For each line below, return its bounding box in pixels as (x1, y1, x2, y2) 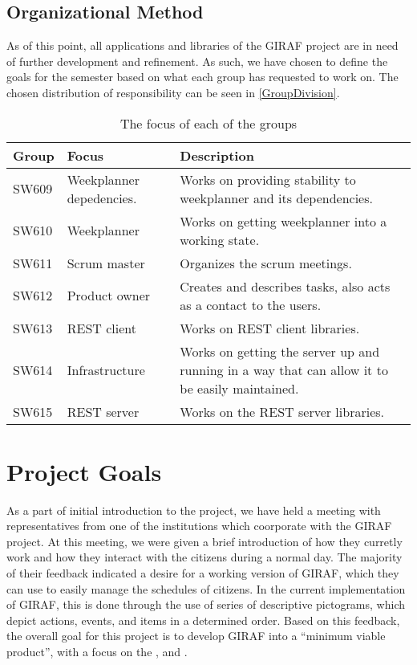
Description (180, 145, 254, 165)
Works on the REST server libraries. (180, 402, 385, 421)
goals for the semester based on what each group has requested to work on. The (6, 68, 399, 85)
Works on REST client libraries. (180, 318, 360, 337)
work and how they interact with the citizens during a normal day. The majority (6, 549, 403, 565)
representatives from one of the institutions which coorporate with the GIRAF (6, 517, 392, 534)
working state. (180, 230, 260, 249)
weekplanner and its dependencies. (180, 188, 373, 207)
